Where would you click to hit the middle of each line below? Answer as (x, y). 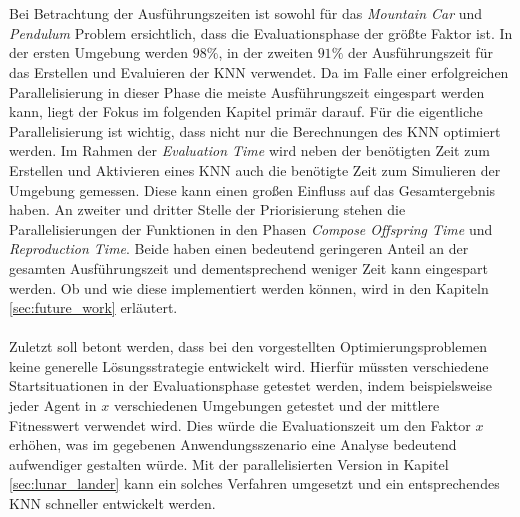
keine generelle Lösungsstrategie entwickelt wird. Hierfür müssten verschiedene (249, 365)
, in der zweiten (265, 52)
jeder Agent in (53, 405)
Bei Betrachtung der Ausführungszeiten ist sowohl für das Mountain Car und (246, 13)
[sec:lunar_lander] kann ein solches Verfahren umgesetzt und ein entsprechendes (254, 483)
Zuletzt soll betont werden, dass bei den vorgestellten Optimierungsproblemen (248, 346)
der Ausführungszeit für (420, 52)
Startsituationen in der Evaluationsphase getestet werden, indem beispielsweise (251, 385)
